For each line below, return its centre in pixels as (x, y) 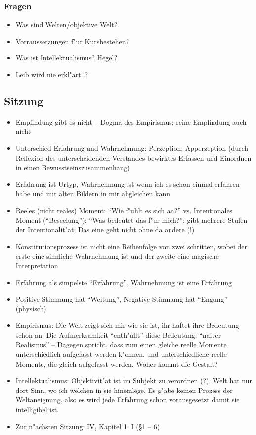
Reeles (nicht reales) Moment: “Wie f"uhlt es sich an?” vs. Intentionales (124, 210)
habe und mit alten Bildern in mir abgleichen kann (93, 194)
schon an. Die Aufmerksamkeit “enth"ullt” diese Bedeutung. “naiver (118, 334)
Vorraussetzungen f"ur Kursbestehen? (72, 41)
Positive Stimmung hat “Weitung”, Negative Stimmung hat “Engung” (122, 299)
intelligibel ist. (37, 410)
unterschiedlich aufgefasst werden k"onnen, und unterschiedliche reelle (121, 354)
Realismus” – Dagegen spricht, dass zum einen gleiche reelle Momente (121, 344)
